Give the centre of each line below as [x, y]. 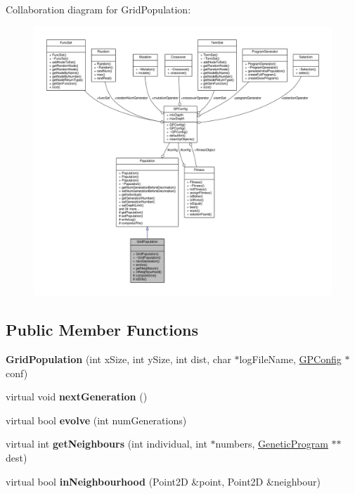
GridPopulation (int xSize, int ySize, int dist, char [118, 359]
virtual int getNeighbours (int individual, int [106, 444]
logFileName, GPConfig [290, 359]
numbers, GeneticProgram [272, 444]
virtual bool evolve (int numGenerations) [96, 420]
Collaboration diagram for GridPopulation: [98, 9]
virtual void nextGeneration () [77, 397]
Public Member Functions [102, 330]
